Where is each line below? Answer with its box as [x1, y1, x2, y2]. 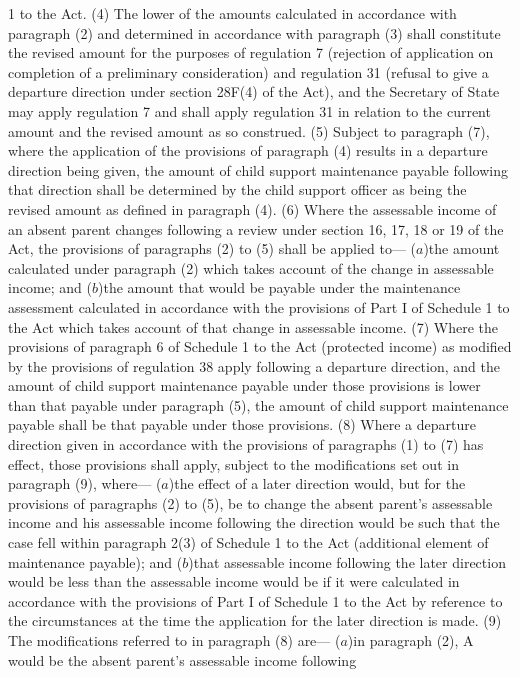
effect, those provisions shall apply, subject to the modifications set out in [8, 453, 459, 474]
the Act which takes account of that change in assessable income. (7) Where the [8, 316, 498, 337]
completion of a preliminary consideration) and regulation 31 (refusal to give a [8, 61, 489, 82]
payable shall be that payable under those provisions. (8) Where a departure [8, 414, 476, 435]
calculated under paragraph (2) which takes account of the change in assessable [8, 257, 494, 278]
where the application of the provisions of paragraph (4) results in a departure [8, 140, 488, 161]
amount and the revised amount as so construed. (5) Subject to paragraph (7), [8, 120, 490, 141]
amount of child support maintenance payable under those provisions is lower [8, 375, 481, 396]
